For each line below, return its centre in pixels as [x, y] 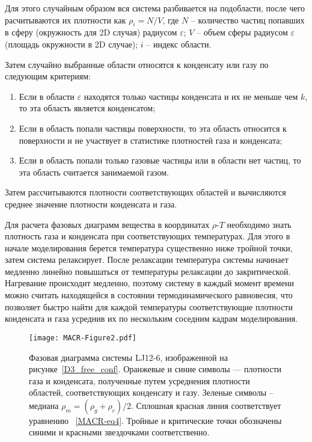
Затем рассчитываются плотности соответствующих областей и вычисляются [145, 192]
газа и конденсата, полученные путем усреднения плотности [139, 380]
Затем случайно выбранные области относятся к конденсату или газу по [137, 64]
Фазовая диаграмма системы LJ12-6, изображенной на [128, 357]
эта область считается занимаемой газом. [94, 172]
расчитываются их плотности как [66, 20]
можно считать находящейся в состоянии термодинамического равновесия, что [149, 295]
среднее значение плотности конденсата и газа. [91, 204]
